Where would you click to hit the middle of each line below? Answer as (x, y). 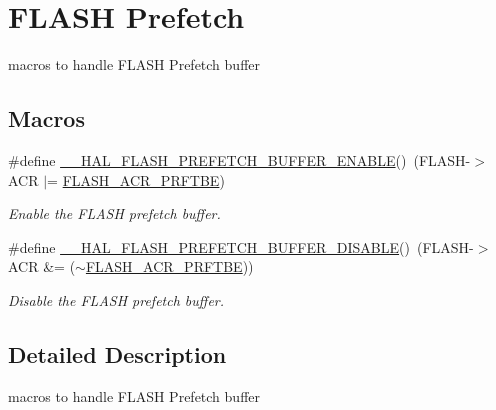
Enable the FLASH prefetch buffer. (114, 213)
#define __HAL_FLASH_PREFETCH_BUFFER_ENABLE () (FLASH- (239, 159)
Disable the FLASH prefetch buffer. (116, 299)
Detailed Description (117, 353)
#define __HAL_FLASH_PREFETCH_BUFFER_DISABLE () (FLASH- (241, 246)
